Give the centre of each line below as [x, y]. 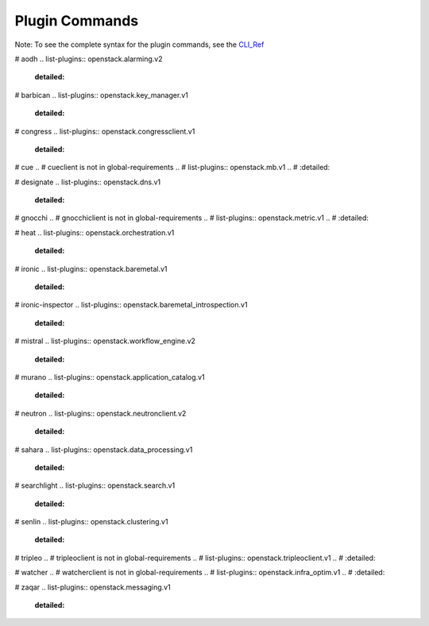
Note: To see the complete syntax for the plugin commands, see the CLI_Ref [139, 44]
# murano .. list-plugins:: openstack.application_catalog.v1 [110, 377]
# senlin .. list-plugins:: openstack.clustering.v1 [91, 522]
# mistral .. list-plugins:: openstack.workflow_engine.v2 [105, 341]
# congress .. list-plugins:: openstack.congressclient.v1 [105, 131]
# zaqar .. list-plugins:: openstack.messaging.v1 [93, 587]
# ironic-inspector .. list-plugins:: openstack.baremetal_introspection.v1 [131, 305]
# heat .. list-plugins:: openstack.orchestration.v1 [95, 232]
